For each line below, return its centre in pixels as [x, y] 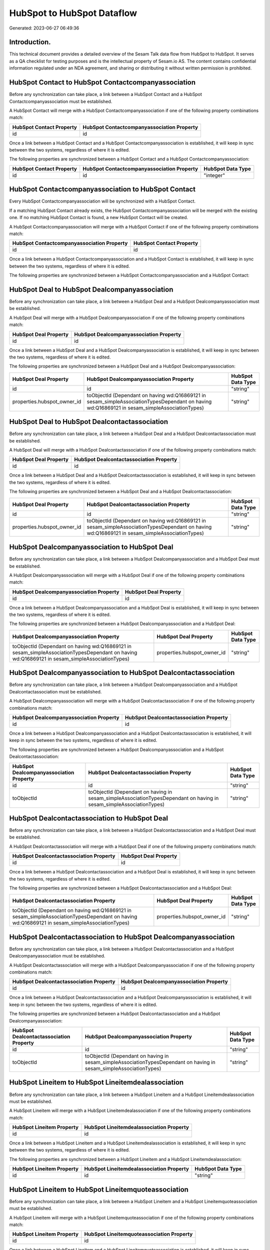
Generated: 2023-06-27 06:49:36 [44, 28]
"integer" [214, 175]
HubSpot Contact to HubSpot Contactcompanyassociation [102, 82]
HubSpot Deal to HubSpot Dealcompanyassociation [91, 289]
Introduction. [30, 42]
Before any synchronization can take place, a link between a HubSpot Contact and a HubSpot [105, 94]
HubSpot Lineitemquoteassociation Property [138, 1234]
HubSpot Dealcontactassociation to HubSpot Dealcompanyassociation [122, 937]
